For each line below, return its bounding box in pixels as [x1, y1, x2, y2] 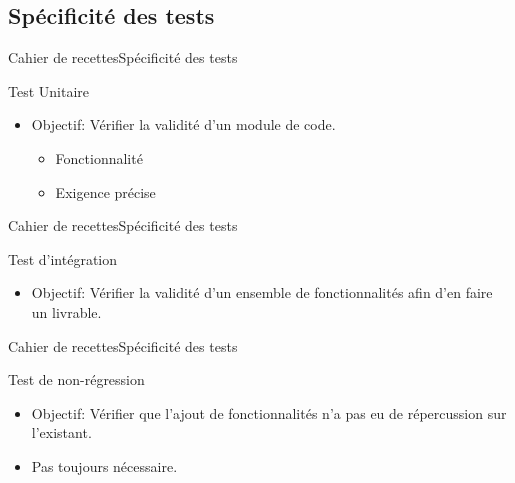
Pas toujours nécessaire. [31, 455, 178, 476]
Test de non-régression [8, 369, 145, 390]
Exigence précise [55, 181, 156, 202]
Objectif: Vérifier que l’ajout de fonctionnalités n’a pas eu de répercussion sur [31, 402, 507, 423]
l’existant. [31, 422, 92, 443]
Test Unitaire [8, 80, 90, 101]
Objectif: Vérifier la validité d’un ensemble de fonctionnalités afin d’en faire [31, 282, 493, 303]
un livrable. [31, 301, 102, 322]
